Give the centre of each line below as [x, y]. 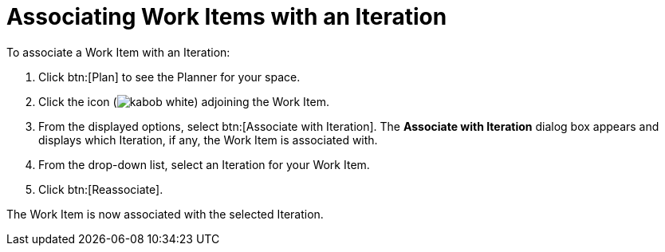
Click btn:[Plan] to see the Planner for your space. [169, 77]
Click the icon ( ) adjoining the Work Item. [184, 101]
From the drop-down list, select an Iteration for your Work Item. [204, 164]
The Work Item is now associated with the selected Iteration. [165, 214]
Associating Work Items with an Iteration [227, 17]
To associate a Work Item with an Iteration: [118, 52]
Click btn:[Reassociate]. [101, 189]
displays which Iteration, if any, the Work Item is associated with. [208, 140]
